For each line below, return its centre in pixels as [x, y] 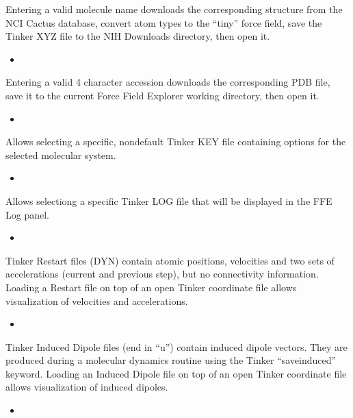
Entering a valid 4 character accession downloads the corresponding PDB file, [168, 82]
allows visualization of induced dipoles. [87, 387]
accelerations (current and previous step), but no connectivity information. [162, 274]
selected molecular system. [61, 155]
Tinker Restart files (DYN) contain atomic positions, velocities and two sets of [170, 260]
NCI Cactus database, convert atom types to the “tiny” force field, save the [164, 22]
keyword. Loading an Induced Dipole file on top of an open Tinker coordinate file [176, 373]
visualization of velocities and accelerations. [97, 300]
